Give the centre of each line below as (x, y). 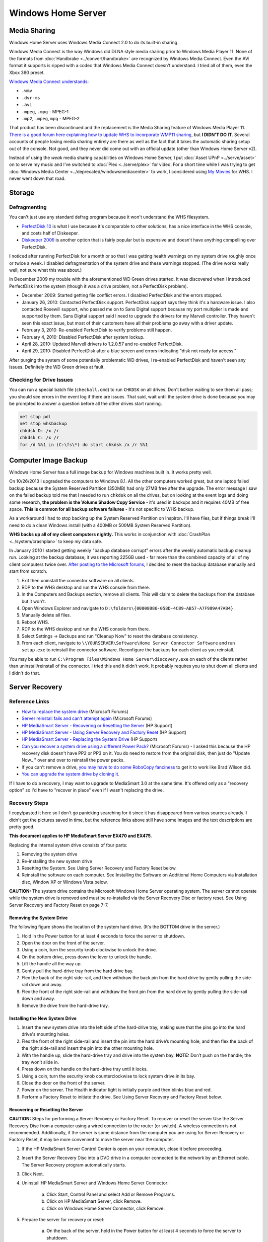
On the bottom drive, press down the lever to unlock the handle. (87, 957)
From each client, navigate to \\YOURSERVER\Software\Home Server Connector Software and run (128, 643)
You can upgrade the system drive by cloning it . (70, 774)
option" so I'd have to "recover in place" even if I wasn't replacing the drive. (87, 790)
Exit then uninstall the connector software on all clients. (78, 580)
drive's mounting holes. (46, 1034)
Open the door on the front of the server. (63, 943)
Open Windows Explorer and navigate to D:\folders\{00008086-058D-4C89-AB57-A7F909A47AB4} (128, 608)
